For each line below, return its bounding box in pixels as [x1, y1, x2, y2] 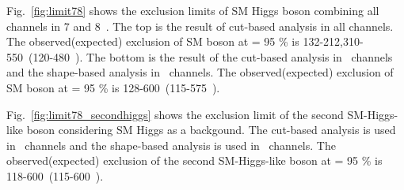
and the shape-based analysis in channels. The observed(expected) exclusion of [6, 64, 394, 80]
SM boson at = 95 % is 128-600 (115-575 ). [6, 79, 220, 95]
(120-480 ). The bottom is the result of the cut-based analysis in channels [28, 48, 393, 65]
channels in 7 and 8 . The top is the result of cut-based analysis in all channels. [6, 17, 394, 34]
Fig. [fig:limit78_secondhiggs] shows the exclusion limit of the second [6, 106, 344, 122]
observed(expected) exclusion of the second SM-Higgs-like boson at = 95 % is [6, 152, 383, 169]
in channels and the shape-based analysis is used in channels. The [6, 136, 336, 153]
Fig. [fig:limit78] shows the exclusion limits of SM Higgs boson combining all [6, 2, 379, 18]
